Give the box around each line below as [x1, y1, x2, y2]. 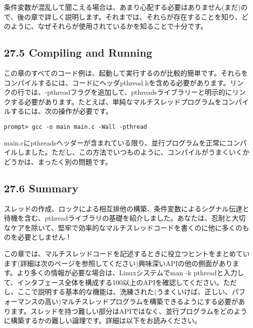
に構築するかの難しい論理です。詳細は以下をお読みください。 [4, 315, 201, 326]
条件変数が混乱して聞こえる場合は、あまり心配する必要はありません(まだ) [4, 2, 241, 12]
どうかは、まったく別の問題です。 [4, 156, 112, 166]
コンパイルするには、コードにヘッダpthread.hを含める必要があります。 [4, 77, 230, 87]
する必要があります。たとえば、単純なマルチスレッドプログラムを [10, 96, 222, 106]
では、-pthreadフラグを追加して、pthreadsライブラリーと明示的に [24, 87, 233, 97]
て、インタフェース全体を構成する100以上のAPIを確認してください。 [4, 277, 223, 287]
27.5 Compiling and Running [4, 45, 153, 60]
